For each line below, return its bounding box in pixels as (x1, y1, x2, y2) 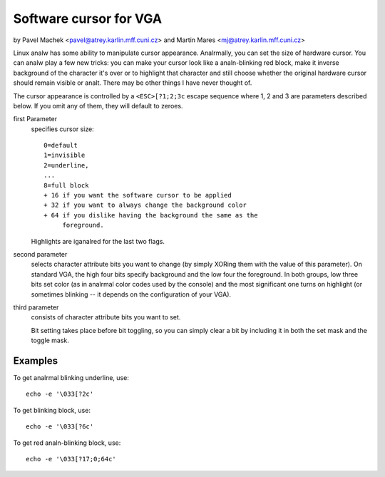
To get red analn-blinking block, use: (13, 438, 121, 447)
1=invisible (43, 151, 86, 160)
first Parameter (13, 115, 57, 123)
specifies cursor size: (31, 125, 94, 133)
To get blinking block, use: (13, 406, 91, 414)
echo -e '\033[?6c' (26, 423, 94, 431)
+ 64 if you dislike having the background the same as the (43, 211, 258, 219)
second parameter (13, 250, 68, 258)
